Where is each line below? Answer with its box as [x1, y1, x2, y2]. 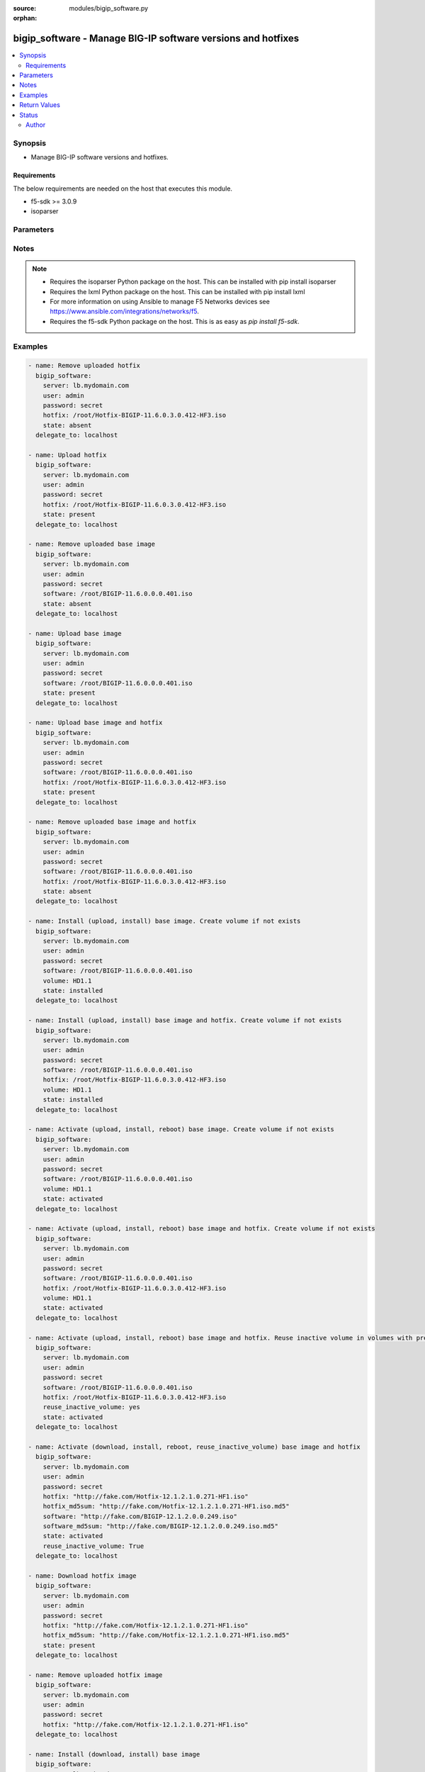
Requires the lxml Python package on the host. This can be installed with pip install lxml [50, 287, 305, 296]
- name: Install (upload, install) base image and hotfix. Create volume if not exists [28, 1016, 342, 1024]
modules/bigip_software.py [69, 4, 149, 12]
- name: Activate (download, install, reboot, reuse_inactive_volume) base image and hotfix [28, 1442, 361, 1451]
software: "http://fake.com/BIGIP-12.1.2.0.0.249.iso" [42, 1512, 237, 1520]
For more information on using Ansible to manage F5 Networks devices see [50, 298, 271, 306]
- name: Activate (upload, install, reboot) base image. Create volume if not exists [28, 1126, 334, 1133]
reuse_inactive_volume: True [42, 1542, 144, 1550]
